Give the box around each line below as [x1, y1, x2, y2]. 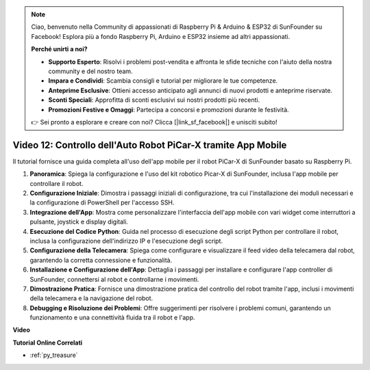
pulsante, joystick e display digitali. [29, 217, 128, 226]
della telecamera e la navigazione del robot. [29, 294, 153, 302]
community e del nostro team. [48, 67, 133, 75]
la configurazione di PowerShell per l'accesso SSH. [29, 198, 175, 207]
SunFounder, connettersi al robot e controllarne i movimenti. [29, 275, 199, 283]
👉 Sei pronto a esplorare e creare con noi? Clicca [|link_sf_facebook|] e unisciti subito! [31, 118, 277, 126]
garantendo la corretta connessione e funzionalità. [29, 256, 173, 264]
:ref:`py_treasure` [29, 351, 78, 359]
